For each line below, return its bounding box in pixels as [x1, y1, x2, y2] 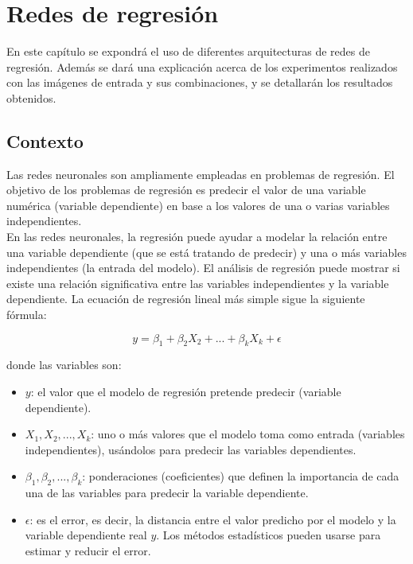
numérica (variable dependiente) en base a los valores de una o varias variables [6, 196, 390, 213]
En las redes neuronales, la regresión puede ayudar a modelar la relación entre [6, 228, 388, 245]
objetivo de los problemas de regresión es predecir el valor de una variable [6, 181, 366, 198]
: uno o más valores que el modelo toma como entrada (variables [91, 426, 405, 442]
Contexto [6, 128, 84, 153]
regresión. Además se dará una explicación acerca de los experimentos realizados [6, 58, 398, 75]
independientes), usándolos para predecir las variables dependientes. [25, 441, 357, 457]
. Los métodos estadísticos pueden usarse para [156, 527, 381, 543]
